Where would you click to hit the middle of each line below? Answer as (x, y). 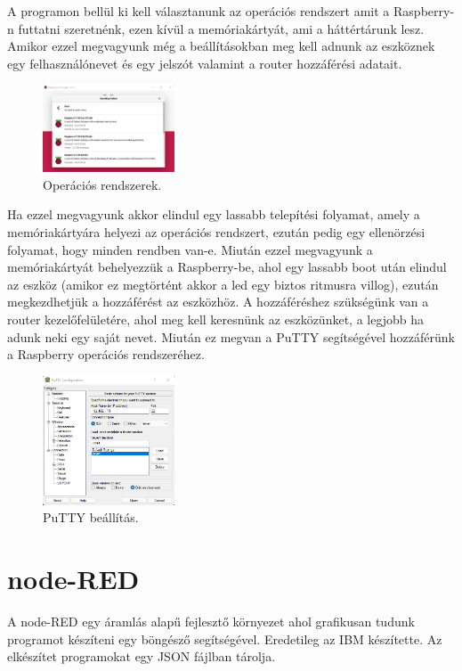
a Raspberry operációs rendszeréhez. (106, 354)
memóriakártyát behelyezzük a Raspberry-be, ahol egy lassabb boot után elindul (227, 267)
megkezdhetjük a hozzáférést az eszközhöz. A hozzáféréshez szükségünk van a (218, 302)
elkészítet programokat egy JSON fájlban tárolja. (142, 656)
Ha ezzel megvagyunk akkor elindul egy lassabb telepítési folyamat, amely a (214, 214)
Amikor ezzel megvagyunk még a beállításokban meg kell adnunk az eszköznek (221, 46)
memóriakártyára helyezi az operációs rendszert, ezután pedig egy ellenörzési (216, 232)
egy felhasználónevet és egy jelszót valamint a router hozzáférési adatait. (205, 63)
